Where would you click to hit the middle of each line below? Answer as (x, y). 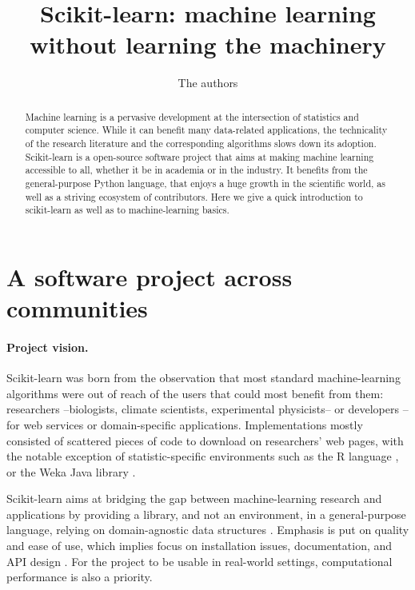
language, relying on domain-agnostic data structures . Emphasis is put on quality (208, 530)
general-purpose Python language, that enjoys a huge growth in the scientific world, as (205, 183)
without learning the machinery (208, 44)
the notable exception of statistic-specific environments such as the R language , (203, 456)
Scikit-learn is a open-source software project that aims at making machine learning (200, 156)
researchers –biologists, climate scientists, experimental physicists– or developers (203, 409)
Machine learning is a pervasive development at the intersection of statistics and (192, 116)
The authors (208, 83)
